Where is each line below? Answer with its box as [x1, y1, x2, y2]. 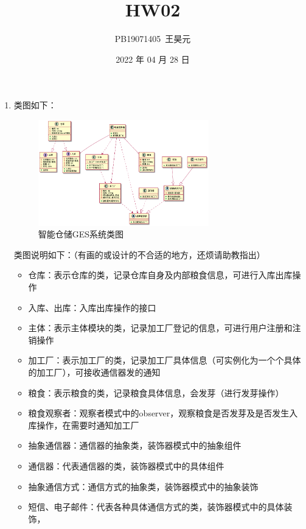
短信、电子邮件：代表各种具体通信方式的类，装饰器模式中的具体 [28, 500, 284, 513]
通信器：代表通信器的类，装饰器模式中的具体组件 [28, 459, 224, 472]
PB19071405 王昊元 [114, 32, 191, 45]
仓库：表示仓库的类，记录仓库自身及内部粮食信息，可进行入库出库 [28, 268, 293, 281]
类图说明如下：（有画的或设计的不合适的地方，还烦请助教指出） [13, 248, 265, 261]
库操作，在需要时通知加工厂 [28, 418, 139, 431]
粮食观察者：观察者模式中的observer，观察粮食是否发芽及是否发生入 [28, 407, 298, 419]
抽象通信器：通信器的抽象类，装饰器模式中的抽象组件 [28, 439, 242, 452]
